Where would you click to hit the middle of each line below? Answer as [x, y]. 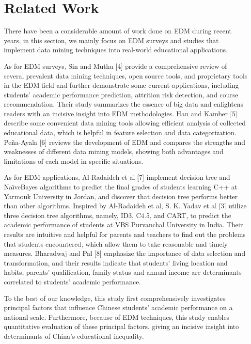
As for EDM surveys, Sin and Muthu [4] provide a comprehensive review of [116, 66]
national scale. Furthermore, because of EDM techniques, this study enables [117, 317]
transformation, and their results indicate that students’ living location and [116, 262]
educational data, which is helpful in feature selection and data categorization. [120, 133]
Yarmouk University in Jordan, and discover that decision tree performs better [121, 196]
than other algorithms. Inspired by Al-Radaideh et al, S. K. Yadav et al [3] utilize [125, 206]
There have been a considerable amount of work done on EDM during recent [118, 31]
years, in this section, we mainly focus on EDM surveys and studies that [111, 40]
